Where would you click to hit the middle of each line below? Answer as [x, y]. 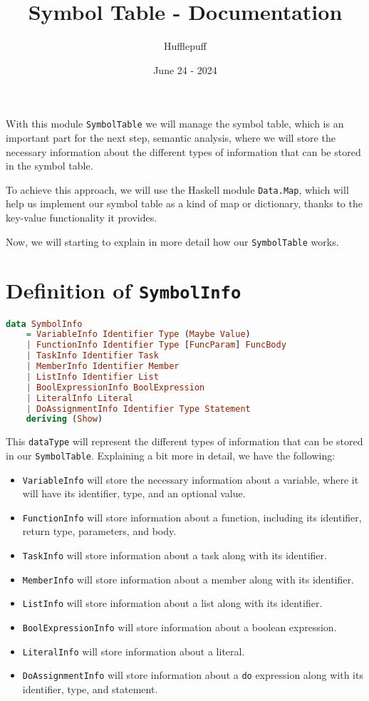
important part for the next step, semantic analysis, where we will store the [171, 137]
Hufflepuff [185, 46]
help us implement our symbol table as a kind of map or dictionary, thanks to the [184, 203]
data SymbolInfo [44, 324]
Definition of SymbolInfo [124, 290]
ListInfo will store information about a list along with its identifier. [172, 603]
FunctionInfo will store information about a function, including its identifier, [192, 517]
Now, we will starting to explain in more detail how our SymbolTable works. [172, 241]
